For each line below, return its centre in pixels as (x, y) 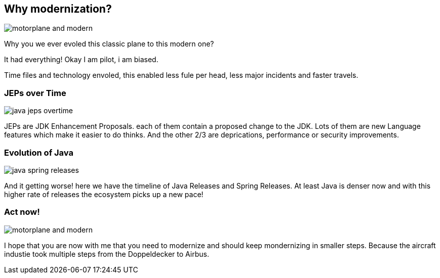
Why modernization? (58, 9)
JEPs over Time (35, 93)
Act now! (22, 212)
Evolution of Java (39, 152)
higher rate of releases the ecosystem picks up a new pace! (104, 194)
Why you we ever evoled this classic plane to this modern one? (109, 44)
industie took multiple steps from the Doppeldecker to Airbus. (107, 254)
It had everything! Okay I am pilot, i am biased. (81, 60)
